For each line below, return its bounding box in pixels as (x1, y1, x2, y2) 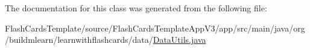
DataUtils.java (153, 33, 206, 46)
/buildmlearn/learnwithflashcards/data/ (5, 33, 153, 46)
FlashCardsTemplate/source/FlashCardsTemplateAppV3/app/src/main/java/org (5, 21, 305, 34)
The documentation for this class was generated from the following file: (5, 2, 267, 14)
